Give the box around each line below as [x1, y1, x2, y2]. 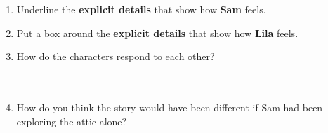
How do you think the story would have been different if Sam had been [16, 99, 323, 114]
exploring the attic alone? [16, 113, 127, 128]
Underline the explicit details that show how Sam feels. [16, 2, 266, 16]
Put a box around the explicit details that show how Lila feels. [16, 25, 299, 40]
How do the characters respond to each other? [16, 49, 215, 64]
